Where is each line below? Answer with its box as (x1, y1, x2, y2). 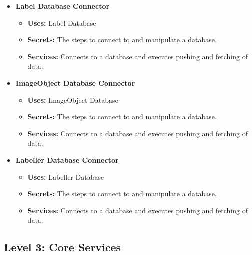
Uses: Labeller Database (27, 171, 104, 182)
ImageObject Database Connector (15, 77, 135, 88)
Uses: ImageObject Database (27, 94, 118, 105)
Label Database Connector (15, 1, 110, 11)
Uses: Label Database (27, 17, 96, 28)
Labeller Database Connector (15, 154, 119, 165)
